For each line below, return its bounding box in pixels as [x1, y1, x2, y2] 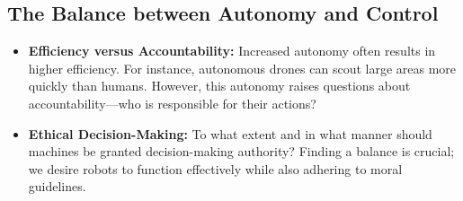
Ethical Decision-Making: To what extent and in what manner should [28, 124, 432, 143]
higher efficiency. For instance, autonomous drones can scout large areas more [28, 58, 457, 77]
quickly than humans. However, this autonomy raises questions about [28, 76, 411, 95]
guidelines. [28, 177, 86, 196]
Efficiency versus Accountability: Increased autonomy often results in [28, 41, 436, 60]
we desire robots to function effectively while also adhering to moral [28, 159, 403, 178]
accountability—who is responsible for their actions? [28, 93, 316, 112]
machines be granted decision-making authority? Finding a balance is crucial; [28, 142, 455, 161]
